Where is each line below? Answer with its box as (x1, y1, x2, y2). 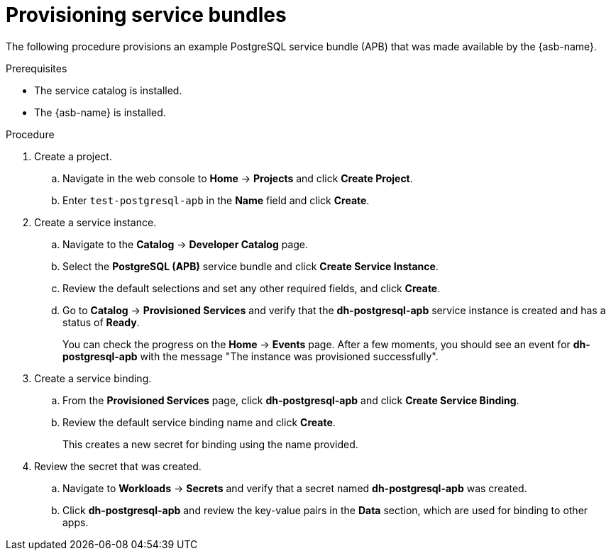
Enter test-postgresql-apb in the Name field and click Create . (62, 194, 370, 206)
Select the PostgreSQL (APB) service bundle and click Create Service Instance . (62, 260, 439, 272)
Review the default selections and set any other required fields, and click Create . (62, 282, 441, 294)
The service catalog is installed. (34, 84, 182, 96)
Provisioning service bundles (6, 3, 287, 27)
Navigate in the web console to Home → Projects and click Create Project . (62, 172, 413, 184)
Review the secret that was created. (34, 460, 202, 472)
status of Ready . (62, 316, 140, 328)
